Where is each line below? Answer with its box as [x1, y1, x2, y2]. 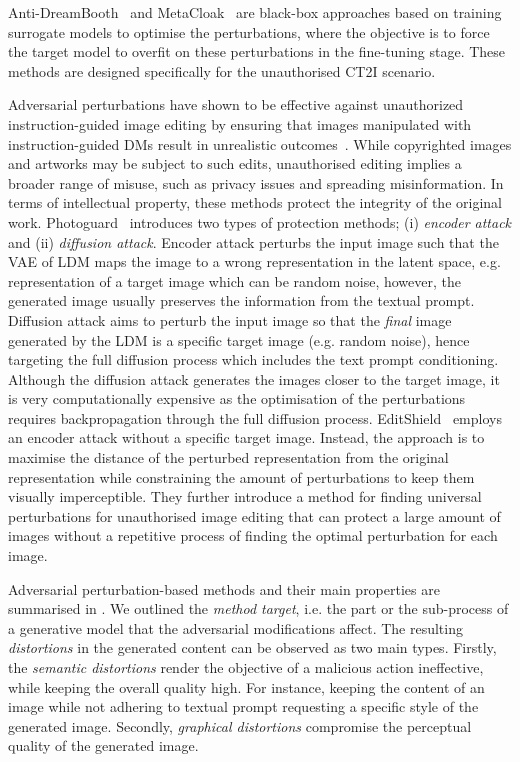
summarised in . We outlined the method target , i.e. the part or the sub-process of [8, 598, 509, 619]
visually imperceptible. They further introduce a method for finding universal [8, 486, 482, 507]
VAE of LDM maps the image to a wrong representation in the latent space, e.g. [8, 251, 501, 272]
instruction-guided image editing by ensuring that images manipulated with [8, 113, 472, 134]
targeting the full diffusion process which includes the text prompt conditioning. [8, 349, 499, 370]
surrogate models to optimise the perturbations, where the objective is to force [8, 21, 490, 42]
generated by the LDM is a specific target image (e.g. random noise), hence [8, 329, 470, 350]
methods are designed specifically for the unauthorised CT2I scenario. [8, 60, 436, 81]
